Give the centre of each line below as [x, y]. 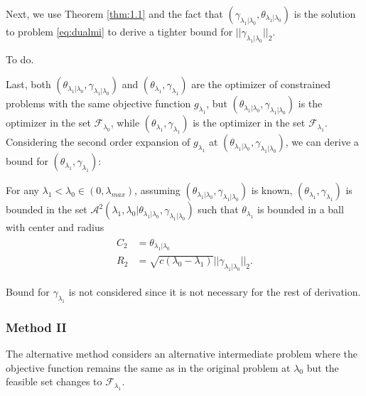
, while [125, 123]
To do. [20, 59]
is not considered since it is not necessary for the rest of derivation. [215, 292]
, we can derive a [322, 142]
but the [323, 367]
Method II [36, 327]
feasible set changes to [54, 381]
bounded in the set [47, 209]
